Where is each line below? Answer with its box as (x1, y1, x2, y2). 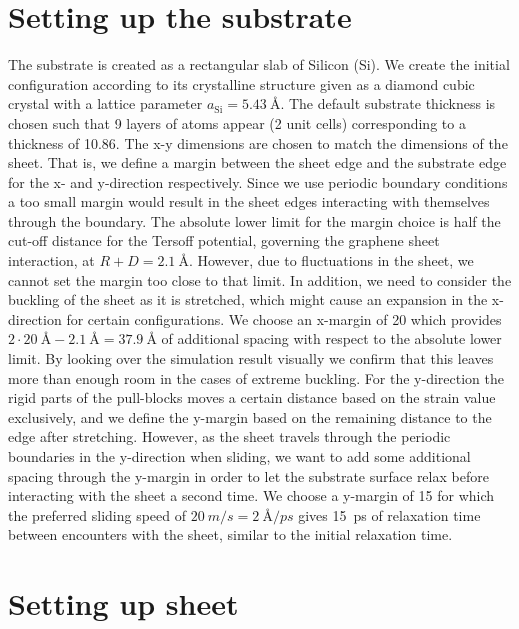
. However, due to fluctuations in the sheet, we (188, 250, 474, 271)
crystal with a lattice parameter (8, 93, 203, 114)
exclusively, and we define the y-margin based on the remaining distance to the (8, 406, 492, 427)
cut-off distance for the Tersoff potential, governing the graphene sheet (8, 230, 440, 251)
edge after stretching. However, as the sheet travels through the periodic (8, 426, 451, 447)
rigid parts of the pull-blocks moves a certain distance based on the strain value (8, 387, 496, 408)
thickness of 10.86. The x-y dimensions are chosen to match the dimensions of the (8, 132, 508, 153)
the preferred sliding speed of (8, 504, 187, 525)
